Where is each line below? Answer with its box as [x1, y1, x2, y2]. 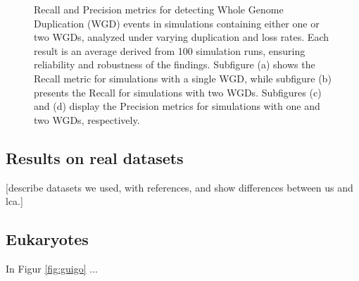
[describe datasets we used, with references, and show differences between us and [6, 180, 353, 194]
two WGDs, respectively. [34, 112, 140, 127]
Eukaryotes [6, 228, 89, 250]
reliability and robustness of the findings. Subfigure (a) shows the [34, 57, 315, 72]
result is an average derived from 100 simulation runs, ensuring [34, 43, 306, 58]
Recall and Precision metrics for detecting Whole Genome [34, 2, 284, 16]
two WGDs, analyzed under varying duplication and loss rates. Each [34, 30, 329, 44]
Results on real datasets [6, 146, 184, 168]
